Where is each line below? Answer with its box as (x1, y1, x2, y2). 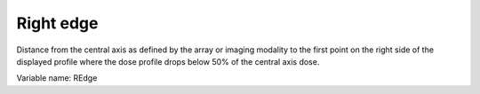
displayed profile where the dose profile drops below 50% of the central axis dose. (16, 56, 320, 67)
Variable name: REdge (16, 73, 98, 83)
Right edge (16, 13, 99, 33)
